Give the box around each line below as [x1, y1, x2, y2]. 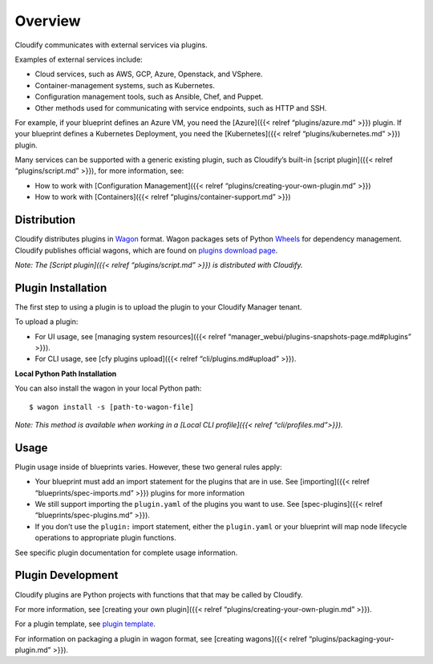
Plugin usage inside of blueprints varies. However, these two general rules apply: [14, 462, 282, 472]
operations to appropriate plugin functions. [34, 533, 176, 543]
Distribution [14, 213, 76, 227]
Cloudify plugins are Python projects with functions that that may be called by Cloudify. [14, 589, 304, 599]
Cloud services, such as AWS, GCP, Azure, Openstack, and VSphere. [34, 69, 263, 79]
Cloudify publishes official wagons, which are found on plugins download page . [14, 245, 278, 255]
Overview [14, 12, 81, 30]
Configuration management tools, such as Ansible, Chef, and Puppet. [34, 92, 264, 102]
